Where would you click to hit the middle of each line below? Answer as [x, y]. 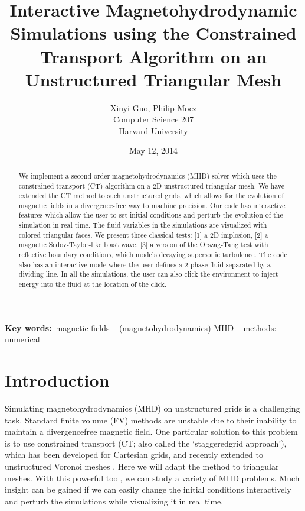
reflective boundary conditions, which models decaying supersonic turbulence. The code [153, 255]
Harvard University [153, 130]
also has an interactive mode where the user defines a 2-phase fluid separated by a [145, 264]
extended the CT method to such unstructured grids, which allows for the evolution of [151, 195]
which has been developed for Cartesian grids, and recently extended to [134, 455]
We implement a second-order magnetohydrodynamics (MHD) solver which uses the [147, 175]
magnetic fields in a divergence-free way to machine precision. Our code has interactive [152, 205]
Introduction [57, 380]
